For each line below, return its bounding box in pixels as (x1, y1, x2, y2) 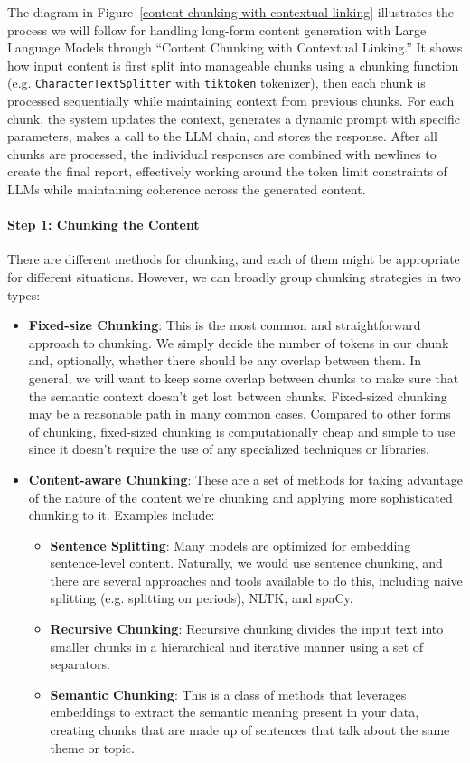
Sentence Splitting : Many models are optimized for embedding (50, 535, 411, 554)
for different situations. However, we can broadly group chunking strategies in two (7, 267, 461, 286)
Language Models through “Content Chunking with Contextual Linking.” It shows (7, 38, 463, 57)
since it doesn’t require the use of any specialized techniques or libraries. (28, 439, 429, 458)
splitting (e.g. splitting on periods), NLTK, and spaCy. (50, 589, 353, 608)
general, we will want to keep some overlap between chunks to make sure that (28, 368, 459, 387)
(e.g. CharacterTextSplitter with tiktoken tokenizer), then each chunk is (7, 73, 426, 92)
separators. (50, 655, 110, 674)
